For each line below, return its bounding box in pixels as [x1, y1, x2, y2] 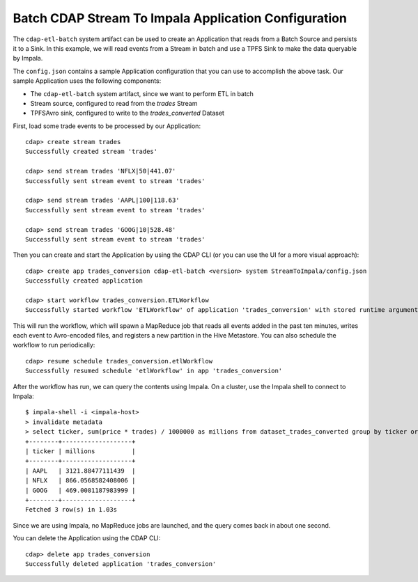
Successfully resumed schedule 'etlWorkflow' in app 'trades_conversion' [25, 367, 283, 375]
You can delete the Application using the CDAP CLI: [13, 534, 161, 542]
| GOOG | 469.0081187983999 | [25, 486, 136, 494]
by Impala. [13, 54, 43, 63]
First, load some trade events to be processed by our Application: [13, 122, 201, 130]
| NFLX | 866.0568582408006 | [25, 477, 136, 485]
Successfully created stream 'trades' [25, 148, 158, 156]
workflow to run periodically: [13, 341, 95, 349]
